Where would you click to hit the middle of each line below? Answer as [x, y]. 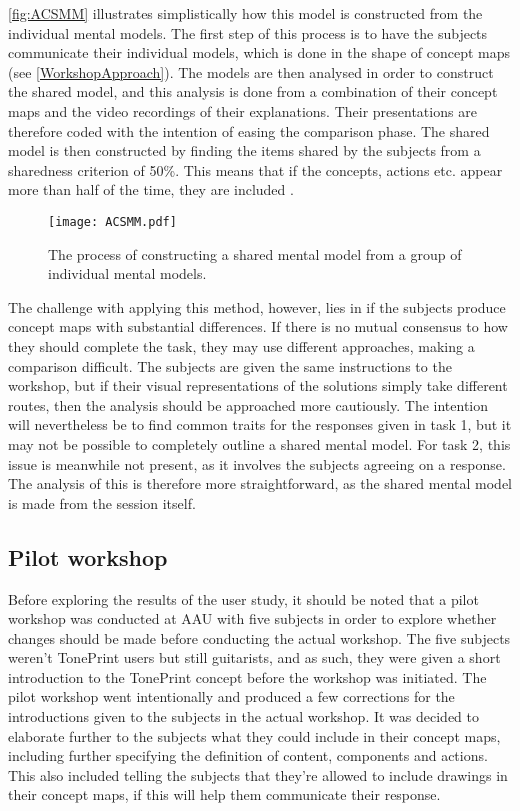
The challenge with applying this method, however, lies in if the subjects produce [257, 306]
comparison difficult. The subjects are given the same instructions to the [230, 365]
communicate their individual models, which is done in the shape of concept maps [259, 52]
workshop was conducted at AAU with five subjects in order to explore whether [252, 618]
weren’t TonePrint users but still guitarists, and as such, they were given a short [254, 657]
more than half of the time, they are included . [151, 189]
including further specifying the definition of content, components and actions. [248, 755]
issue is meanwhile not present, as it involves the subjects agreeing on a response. [257, 463]
